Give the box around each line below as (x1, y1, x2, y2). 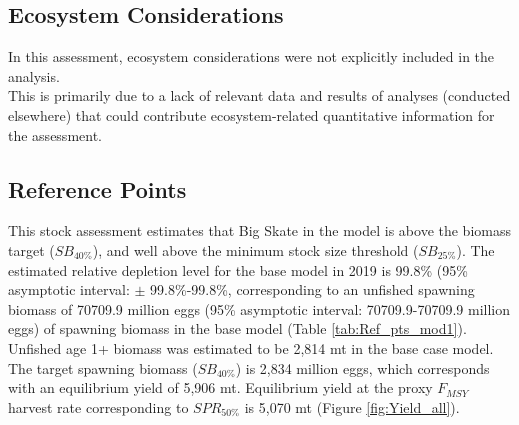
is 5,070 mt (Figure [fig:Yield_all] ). (244, 396, 460, 417)
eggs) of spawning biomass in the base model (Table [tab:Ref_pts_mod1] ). (8, 318, 467, 339)
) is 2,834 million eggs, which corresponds (235, 357, 490, 378)
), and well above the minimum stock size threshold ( (92, 239, 419, 260)
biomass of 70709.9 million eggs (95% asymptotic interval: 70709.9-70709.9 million (8, 298, 510, 319)
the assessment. (8, 124, 102, 145)
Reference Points (8, 173, 187, 204)
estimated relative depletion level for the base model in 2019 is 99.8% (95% (8, 259, 468, 280)
